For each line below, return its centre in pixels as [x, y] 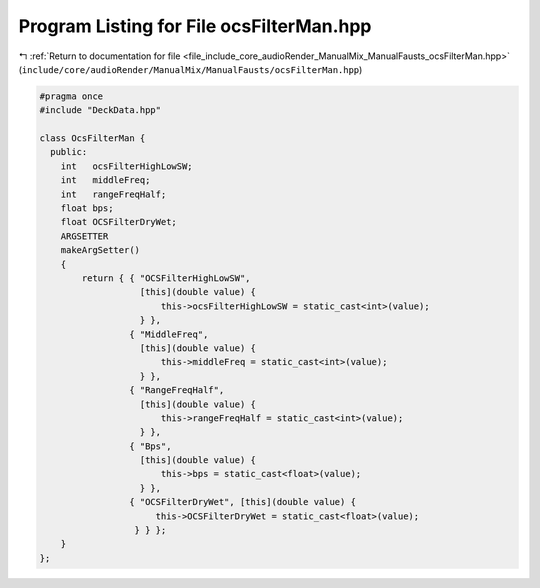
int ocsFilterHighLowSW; [127, 166]
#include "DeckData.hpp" [100, 110]
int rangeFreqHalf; [113, 194]
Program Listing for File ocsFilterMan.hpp [195, 26]
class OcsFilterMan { [92, 138]
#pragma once [71, 96]
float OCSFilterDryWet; [118, 222]
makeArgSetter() [100, 250]
